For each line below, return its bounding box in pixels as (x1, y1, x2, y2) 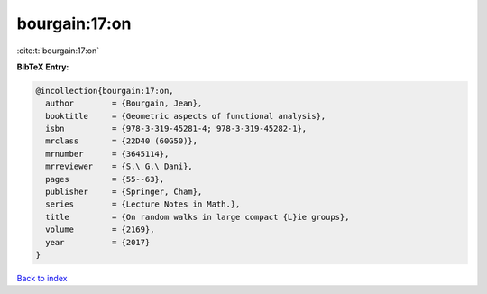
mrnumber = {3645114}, (45, 149, 170, 159)
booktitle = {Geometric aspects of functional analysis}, (45, 111, 326, 121)
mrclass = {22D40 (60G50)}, (45, 136, 198, 146)
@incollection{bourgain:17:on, (35, 86, 175, 96)
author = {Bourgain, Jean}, (45, 98, 203, 108)
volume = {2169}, (45, 225, 155, 234)
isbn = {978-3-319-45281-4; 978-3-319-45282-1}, (45, 124, 308, 134)
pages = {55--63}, (45, 174, 165, 184)
